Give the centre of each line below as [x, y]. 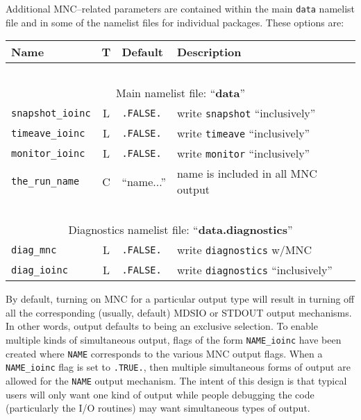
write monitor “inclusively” [243, 153]
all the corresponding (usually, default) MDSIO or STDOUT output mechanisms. [179, 312]
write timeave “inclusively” [243, 133]
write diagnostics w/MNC [244, 250]
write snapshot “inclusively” [246, 113]
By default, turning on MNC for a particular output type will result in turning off [180, 299]
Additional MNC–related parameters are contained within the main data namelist [180, 8]
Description [209, 52]
